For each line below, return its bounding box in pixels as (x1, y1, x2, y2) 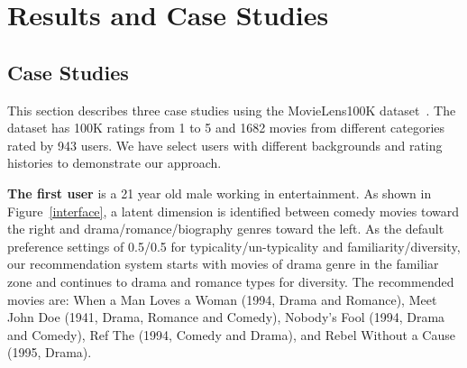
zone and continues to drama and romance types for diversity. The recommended (7, 271, 454, 290)
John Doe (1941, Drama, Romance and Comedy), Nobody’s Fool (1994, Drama (7, 308, 445, 327)
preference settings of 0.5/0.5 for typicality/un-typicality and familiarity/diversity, (7, 236, 461, 255)
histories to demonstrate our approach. (7, 153, 222, 172)
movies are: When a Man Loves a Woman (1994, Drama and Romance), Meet (7, 290, 437, 308)
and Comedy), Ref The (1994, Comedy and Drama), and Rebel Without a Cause (7, 325, 455, 344)
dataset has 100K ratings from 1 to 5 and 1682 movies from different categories (7, 118, 445, 137)
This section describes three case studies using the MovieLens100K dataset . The (7, 100, 456, 119)
